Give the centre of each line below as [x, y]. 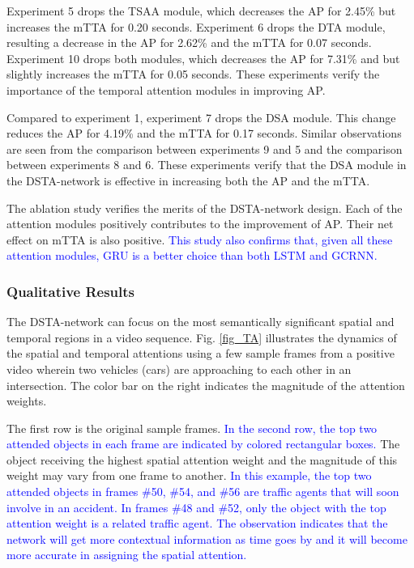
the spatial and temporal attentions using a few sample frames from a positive [201, 353]
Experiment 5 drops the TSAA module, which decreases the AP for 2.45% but [201, 11]
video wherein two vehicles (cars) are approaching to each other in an [179, 369]
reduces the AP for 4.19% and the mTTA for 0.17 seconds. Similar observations [204, 133]
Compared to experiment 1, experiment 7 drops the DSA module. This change [201, 117]
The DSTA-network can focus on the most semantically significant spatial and [201, 322]
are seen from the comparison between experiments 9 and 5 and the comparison [205, 148]
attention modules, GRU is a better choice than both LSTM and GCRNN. [192, 255]
